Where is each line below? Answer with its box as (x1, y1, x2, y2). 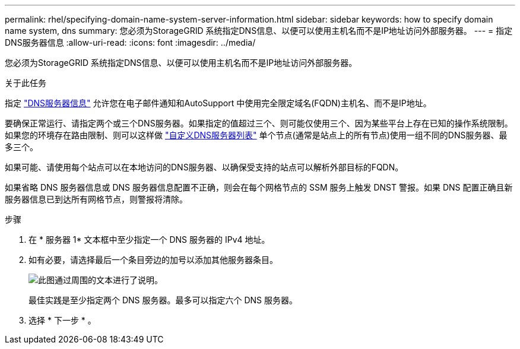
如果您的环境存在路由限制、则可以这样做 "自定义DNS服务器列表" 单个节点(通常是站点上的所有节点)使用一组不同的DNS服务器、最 (5, 130, 508, 140)
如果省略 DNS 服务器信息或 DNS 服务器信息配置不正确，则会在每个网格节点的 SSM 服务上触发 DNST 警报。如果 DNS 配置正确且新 (5, 182, 513, 192)
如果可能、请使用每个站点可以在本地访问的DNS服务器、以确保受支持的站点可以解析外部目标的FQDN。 (5, 162, 404, 172)
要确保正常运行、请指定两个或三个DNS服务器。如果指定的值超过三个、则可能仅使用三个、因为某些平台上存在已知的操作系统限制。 (5, 118, 513, 128)
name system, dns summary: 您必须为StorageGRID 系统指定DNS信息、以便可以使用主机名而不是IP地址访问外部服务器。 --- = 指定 (5, 26, 513, 36)
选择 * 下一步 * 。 (28, 315, 96, 325)
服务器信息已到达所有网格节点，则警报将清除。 (5, 194, 188, 204)
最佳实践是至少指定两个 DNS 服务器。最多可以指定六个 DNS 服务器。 (28, 295, 298, 305)
